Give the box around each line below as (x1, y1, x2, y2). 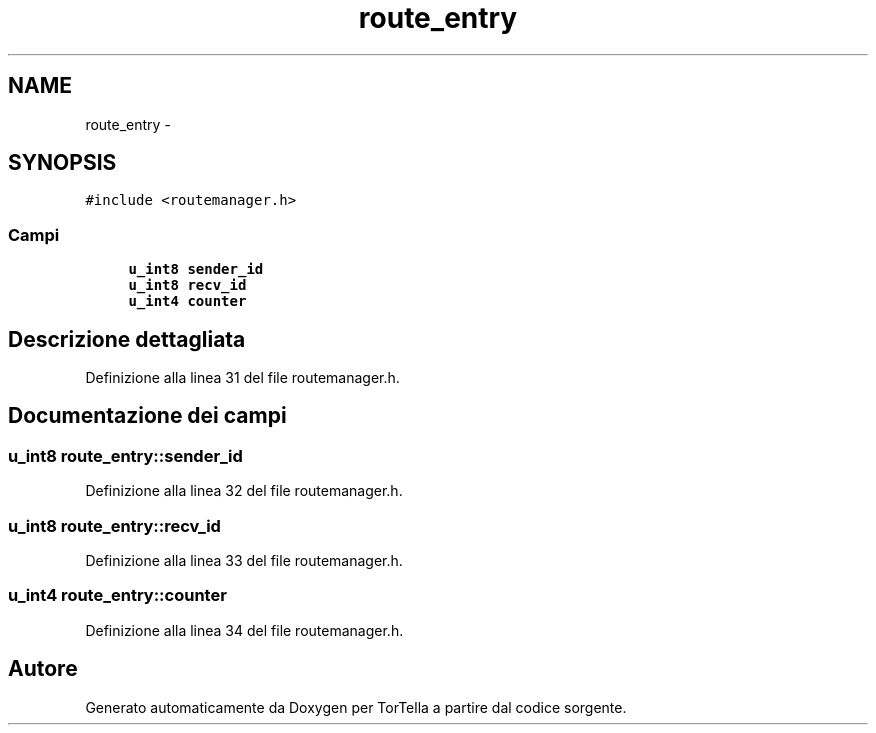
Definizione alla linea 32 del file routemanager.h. (85, 482, 403, 500)
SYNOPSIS (8, 150, 117, 176)
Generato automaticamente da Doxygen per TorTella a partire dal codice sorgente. (85, 698, 627, 716)
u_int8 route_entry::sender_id (8, 445, 243, 466)
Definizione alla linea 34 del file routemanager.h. (85, 621, 404, 639)
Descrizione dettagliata (8, 326, 246, 352)
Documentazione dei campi (8, 403, 287, 429)
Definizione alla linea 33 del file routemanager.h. (85, 552, 403, 569)
